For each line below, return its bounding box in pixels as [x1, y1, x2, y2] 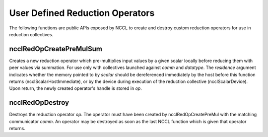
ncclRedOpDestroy [9, 98, 69, 107]
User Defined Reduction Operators [9, 7, 155, 18]
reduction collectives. [9, 31, 54, 37]
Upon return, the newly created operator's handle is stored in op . [9, 85, 142, 91]
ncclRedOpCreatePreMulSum [9, 45, 103, 53]
